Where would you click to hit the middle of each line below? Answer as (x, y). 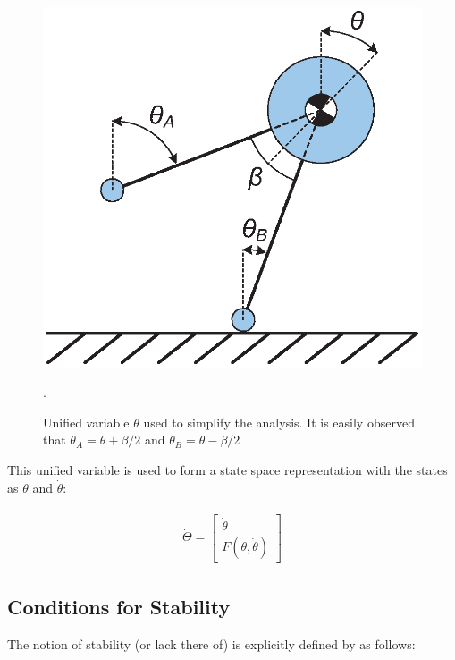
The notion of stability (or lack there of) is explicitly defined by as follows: (211, 643)
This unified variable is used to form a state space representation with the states (227, 470)
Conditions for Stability (119, 606)
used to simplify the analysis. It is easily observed (279, 422)
